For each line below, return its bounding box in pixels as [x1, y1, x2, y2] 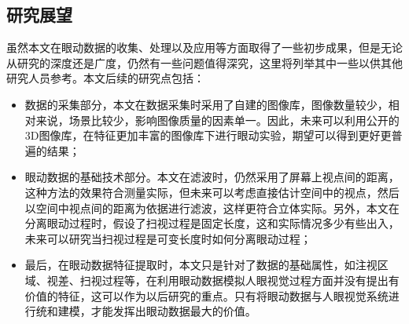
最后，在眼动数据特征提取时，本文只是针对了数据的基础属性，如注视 [24, 257, 378, 273]
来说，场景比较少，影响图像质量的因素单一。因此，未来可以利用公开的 [35, 111, 400, 128]
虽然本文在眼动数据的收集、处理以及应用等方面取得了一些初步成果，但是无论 [6, 39, 403, 56]
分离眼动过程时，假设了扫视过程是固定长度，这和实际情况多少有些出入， [24, 215, 400, 231]
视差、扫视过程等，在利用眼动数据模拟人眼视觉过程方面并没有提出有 [46, 271, 400, 288]
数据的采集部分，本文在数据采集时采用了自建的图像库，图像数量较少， [24, 96, 389, 112]
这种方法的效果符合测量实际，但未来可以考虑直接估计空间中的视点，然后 [24, 184, 400, 200]
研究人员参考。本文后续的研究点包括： [6, 70, 204, 86]
